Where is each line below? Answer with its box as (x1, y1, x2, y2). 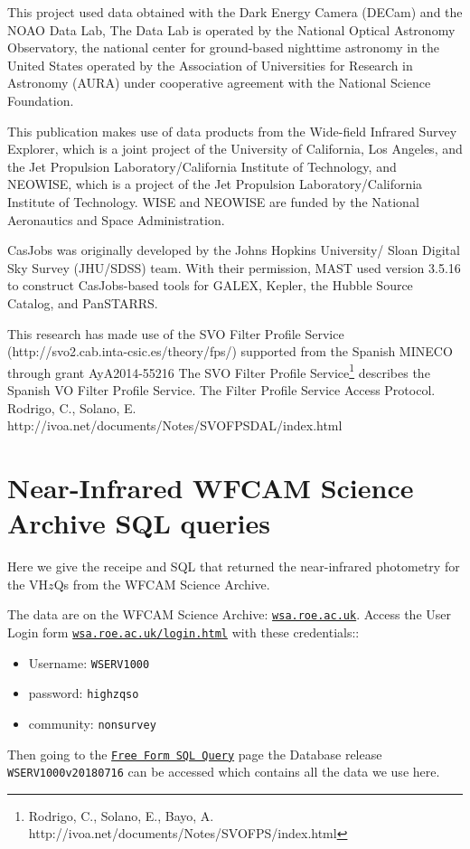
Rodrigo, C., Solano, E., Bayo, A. (28, 806, 214, 825)
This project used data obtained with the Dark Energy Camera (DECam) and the (7, 3, 463, 21)
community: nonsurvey (28, 713, 156, 732)
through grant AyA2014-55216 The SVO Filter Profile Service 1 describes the (7, 360, 430, 382)
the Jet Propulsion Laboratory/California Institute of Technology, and (7, 156, 397, 175)
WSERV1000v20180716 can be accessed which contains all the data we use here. (7, 762, 440, 781)
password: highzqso (28, 684, 139, 703)
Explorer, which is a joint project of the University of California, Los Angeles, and (7, 139, 463, 158)
